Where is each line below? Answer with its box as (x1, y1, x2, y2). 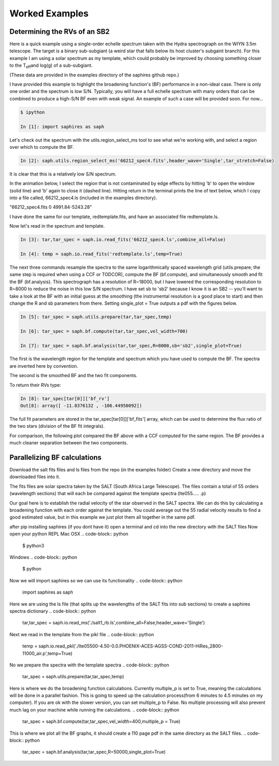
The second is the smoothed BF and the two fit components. (9, 372, 138, 379)
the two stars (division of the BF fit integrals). (9, 423, 105, 429)
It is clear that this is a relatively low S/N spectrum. (9, 171, 116, 177)
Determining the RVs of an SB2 (9, 27, 110, 36)
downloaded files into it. (9, 474, 61, 480)
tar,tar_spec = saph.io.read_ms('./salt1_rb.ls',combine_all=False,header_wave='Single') (22, 620, 205, 626)
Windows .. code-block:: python (9, 554, 77, 560)
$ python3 (22, 542, 45, 548)
